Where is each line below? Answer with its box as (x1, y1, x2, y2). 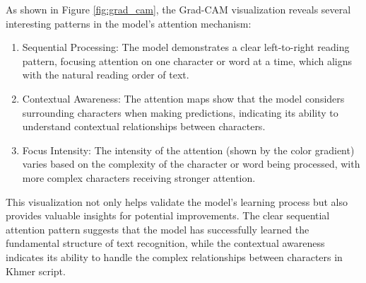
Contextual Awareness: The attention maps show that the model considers (22, 91, 345, 105)
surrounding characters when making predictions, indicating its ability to (22, 105, 338, 120)
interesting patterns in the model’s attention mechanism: (6, 16, 252, 30)
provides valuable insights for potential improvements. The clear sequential (6, 208, 330, 223)
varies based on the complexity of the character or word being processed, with (22, 156, 360, 171)
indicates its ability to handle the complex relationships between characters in (6, 249, 343, 264)
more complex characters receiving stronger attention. (22, 170, 256, 185)
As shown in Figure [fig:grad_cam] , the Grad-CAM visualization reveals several (6, 2, 351, 16)
